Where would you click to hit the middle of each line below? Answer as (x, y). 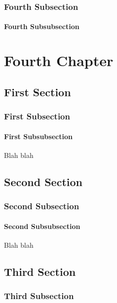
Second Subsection (42, 206)
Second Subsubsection (42, 226)
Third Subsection (39, 296)
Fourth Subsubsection (42, 26)
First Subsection (37, 116)
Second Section (43, 181)
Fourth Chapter (59, 60)
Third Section (40, 271)
